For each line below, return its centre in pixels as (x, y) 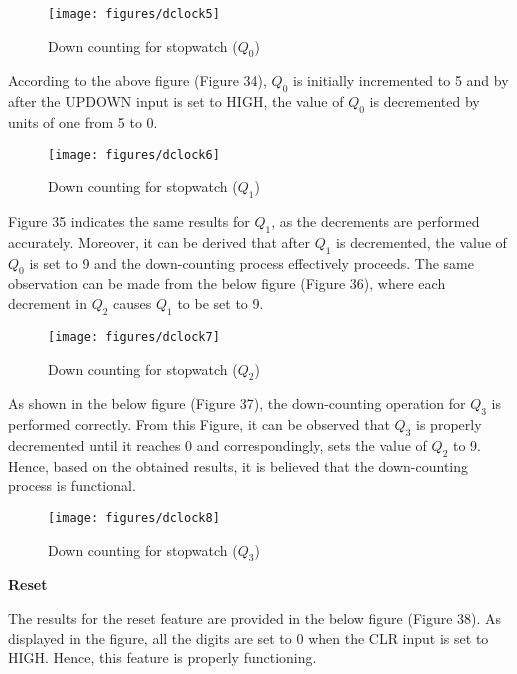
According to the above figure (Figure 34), (137, 80)
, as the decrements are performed (375, 221)
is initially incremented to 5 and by (401, 80)
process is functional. (72, 485)
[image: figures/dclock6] (134, 154)
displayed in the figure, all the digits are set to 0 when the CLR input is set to (248, 637)
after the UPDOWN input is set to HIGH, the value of (176, 101)
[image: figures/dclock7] (134, 336)
